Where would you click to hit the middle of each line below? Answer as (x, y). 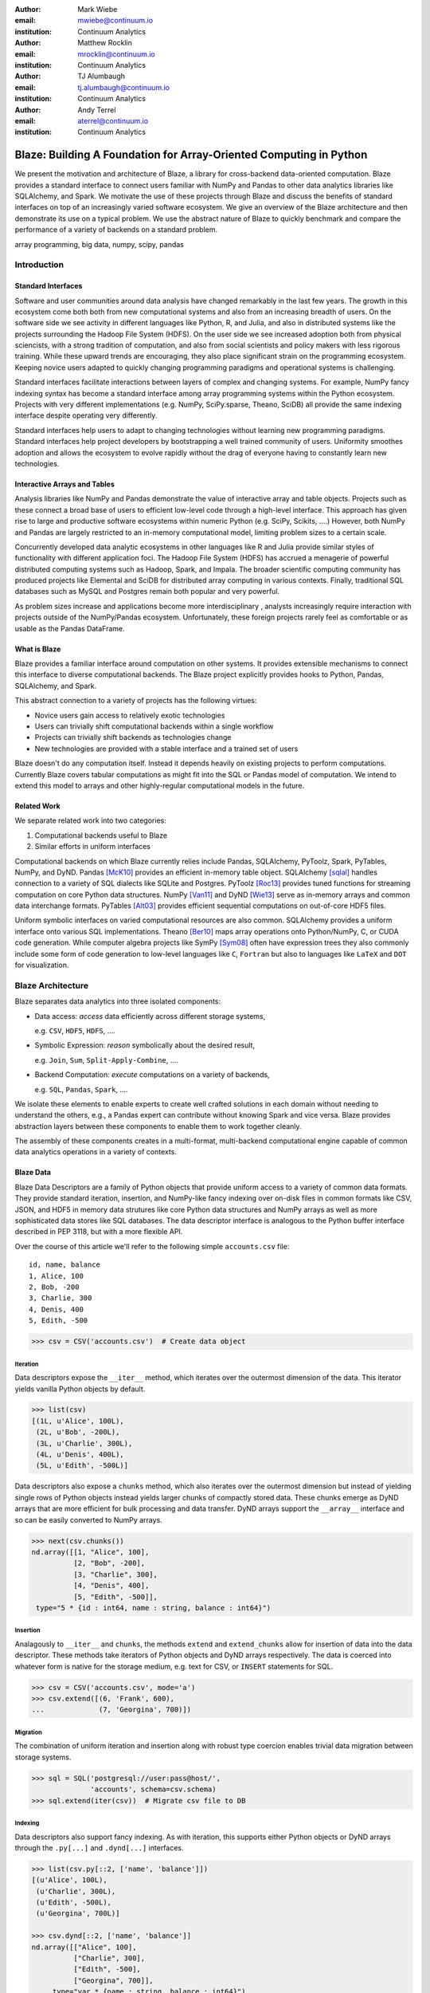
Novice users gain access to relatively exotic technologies (130, 715)
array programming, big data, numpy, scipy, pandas (100, 244)
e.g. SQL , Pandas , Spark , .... (81, 1089)
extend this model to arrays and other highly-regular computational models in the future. (160, 785)
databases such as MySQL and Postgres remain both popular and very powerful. (147, 592)
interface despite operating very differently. (86, 415)
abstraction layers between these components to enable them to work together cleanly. (158, 1126)
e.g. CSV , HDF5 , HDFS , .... (75, 1030)
